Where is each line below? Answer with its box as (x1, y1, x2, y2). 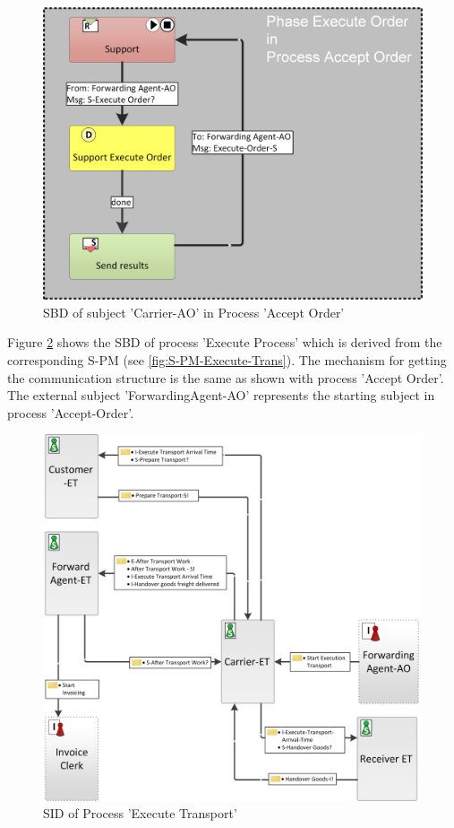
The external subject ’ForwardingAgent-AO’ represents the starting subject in (7, 386, 435, 405)
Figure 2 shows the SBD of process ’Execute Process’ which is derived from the (7, 333, 442, 352)
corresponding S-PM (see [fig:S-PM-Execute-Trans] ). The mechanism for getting (7, 351, 447, 370)
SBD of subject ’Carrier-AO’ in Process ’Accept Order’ (43, 302, 345, 321)
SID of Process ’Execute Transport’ (43, 804, 237, 823)
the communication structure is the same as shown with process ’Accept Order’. (7, 368, 444, 387)
